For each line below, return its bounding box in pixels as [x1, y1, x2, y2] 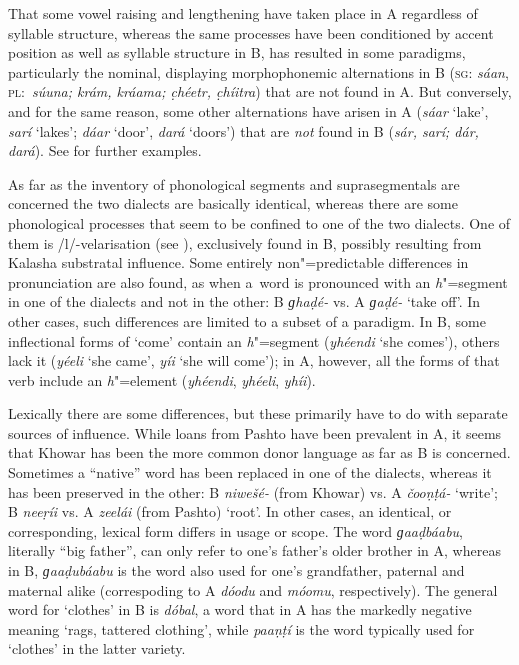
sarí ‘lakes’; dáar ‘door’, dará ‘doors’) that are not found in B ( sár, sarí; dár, [8, 120, 479, 141]
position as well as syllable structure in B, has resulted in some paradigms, [8, 42, 466, 63]
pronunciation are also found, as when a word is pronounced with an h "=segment [8, 271, 508, 292]
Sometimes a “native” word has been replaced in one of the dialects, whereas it [8, 462, 492, 483]
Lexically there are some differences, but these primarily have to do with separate [8, 403, 508, 424]
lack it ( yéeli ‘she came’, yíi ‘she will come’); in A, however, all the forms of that [8, 350, 500, 371]
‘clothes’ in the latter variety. [8, 638, 186, 659]
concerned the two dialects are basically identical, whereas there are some [8, 193, 458, 214]
